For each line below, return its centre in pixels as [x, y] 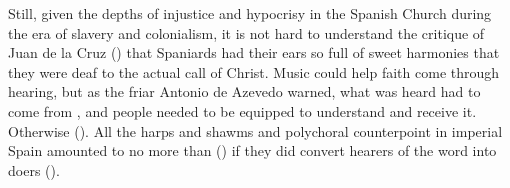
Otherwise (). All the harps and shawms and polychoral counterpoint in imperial [255, 130]
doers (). [34, 169]
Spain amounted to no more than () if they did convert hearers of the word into [252, 150]
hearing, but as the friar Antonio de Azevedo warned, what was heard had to [244, 91]
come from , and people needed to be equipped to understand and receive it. [242, 110]
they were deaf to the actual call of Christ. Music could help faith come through [254, 71]
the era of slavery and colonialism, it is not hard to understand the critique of [246, 32]
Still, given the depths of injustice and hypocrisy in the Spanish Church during [250, 13]
